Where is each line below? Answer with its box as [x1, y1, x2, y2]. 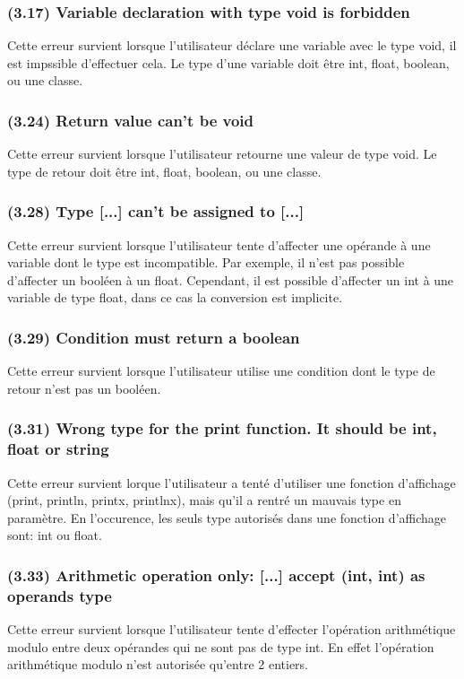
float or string [7, 438, 109, 460]
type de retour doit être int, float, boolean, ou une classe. [7, 161, 322, 180]
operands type [7, 584, 112, 606]
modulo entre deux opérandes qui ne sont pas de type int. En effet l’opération [7, 637, 434, 656]
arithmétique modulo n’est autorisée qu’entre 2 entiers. [7, 655, 308, 674]
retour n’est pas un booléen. [7, 379, 161, 397]
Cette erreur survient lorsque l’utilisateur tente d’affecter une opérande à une [7, 235, 431, 254]
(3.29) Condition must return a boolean [7, 326, 300, 348]
